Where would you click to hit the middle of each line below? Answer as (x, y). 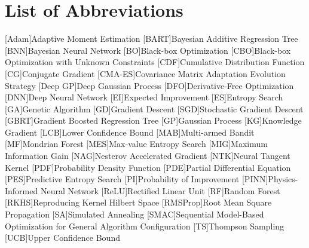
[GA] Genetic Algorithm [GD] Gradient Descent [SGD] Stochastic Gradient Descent (154, 108)
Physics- (283, 179)
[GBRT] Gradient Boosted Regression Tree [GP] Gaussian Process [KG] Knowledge (153, 120)
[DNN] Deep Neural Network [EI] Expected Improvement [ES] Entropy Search (144, 97)
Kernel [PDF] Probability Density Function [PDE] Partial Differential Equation (148, 167)
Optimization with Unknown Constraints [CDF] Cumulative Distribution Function (155, 62)
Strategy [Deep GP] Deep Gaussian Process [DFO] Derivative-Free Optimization (149, 85)
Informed (22, 190)
